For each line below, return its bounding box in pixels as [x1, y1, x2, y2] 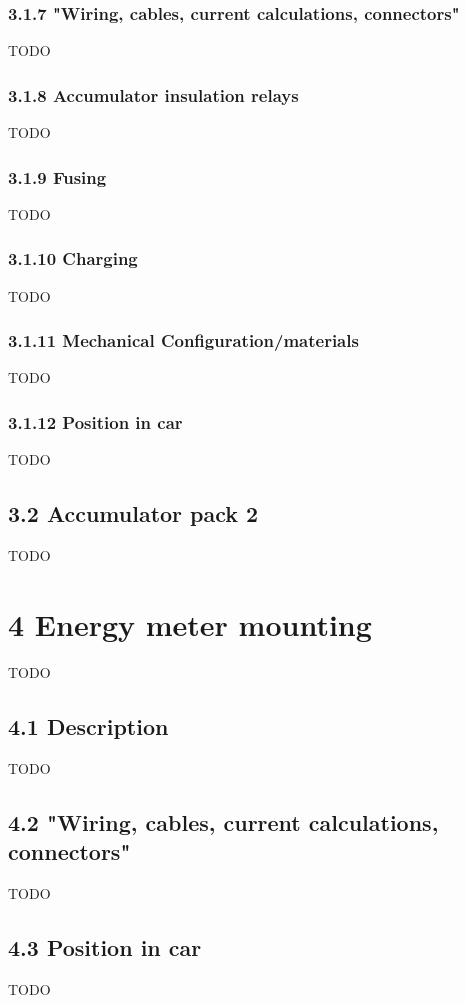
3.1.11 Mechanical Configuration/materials [8, 328, 359, 353]
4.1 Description [8, 710, 169, 741]
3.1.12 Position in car [8, 409, 183, 434]
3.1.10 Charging [8, 246, 138, 271]
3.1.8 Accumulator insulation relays [8, 82, 299, 107]
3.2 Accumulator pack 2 [8, 498, 259, 529]
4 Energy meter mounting [8, 603, 372, 644]
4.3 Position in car [8, 931, 202, 962]
